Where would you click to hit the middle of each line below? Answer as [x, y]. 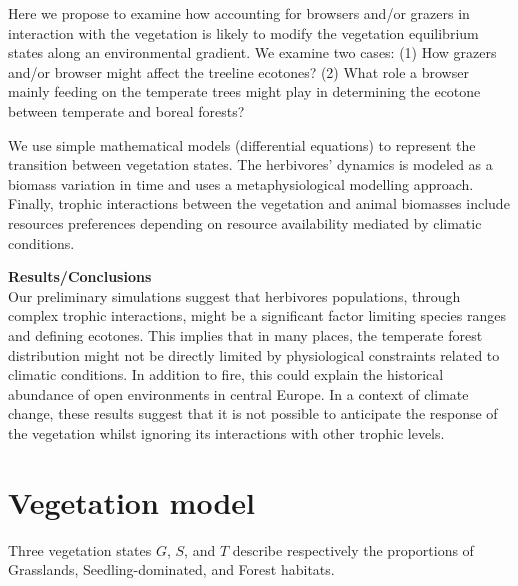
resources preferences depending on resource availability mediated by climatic [245, 222]
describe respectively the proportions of [353, 549]
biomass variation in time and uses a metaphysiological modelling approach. [241, 183]
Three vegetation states [80, 549]
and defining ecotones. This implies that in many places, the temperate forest [245, 334]
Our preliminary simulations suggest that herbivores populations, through [234, 295]
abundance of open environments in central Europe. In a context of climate [238, 393]
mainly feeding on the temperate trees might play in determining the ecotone [244, 91]
